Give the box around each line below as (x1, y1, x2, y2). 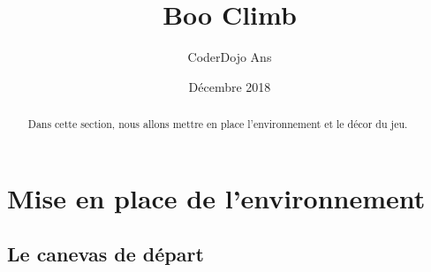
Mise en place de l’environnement (7, 179, 426, 215)
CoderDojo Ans (187, 48, 272, 66)
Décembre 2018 (188, 77, 271, 95)
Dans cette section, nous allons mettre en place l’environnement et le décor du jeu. (27, 117, 408, 132)
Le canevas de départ (7, 240, 204, 268)
